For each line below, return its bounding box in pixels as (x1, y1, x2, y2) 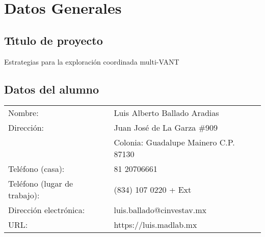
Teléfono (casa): (8, 163, 65, 175)
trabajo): (8, 189, 40, 201)
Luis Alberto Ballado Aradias (114, 107, 219, 119)
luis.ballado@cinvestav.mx (114, 204, 207, 216)
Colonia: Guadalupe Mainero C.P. (114, 136, 235, 149)
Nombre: (8, 107, 39, 119)
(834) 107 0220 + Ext (114, 183, 192, 195)
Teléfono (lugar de (8, 177, 73, 190)
